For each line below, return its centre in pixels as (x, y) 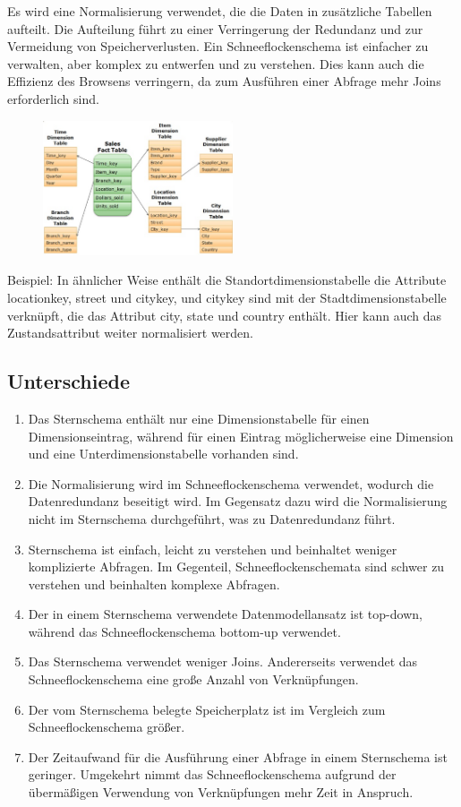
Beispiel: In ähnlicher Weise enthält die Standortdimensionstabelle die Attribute (227, 280)
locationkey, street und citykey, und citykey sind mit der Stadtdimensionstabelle (227, 297)
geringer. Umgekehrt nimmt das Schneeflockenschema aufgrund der (212, 774)
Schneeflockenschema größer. (107, 727)
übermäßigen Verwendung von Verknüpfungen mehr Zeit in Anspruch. (221, 792)
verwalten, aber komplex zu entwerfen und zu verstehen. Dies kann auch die (216, 63)
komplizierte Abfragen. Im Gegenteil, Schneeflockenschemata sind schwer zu (236, 567)
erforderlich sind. (53, 98)
